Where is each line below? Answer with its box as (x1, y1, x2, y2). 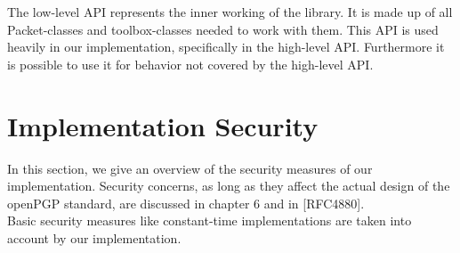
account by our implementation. (7, 228, 182, 247)
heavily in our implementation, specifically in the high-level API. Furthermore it (7, 37, 445, 56)
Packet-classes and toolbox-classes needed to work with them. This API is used (7, 20, 439, 38)
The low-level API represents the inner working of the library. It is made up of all (7, 3, 453, 20)
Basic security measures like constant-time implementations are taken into (7, 211, 412, 230)
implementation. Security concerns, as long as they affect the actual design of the (7, 176, 450, 195)
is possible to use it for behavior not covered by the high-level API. (7, 54, 374, 73)
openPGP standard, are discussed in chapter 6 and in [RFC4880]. (7, 193, 365, 212)
